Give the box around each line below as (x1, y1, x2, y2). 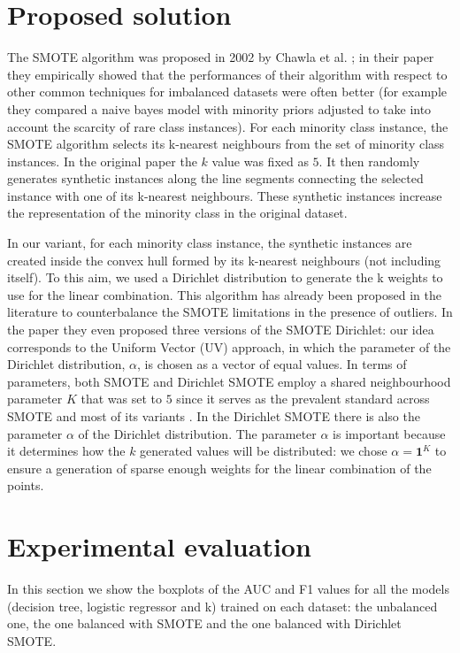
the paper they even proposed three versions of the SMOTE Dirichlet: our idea (7, 320, 434, 339)
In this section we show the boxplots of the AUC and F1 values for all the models (7, 580, 449, 598)
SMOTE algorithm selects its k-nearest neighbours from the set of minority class (7, 134, 445, 153)
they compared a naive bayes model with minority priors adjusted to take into (7, 99, 432, 118)
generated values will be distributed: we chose (140, 442, 387, 460)
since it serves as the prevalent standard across (176, 389, 430, 408)
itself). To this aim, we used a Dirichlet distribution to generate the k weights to (7, 268, 443, 287)
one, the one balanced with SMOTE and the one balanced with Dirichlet (7, 614, 402, 633)
